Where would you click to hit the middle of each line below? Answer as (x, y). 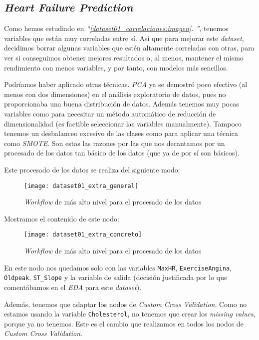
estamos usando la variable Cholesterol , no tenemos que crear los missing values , (130, 314)
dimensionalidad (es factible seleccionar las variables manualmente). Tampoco (123, 123)
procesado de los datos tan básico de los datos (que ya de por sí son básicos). (122, 153)
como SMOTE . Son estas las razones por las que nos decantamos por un (115, 143)
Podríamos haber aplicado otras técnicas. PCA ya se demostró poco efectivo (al (126, 84)
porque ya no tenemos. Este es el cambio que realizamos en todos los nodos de (124, 323)
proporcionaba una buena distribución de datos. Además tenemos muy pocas (122, 104)
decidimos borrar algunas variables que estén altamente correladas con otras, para (129, 48)
